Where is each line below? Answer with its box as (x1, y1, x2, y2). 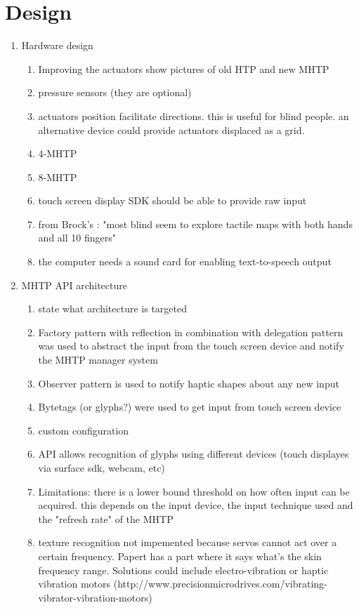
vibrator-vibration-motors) (38, 590, 152, 604)
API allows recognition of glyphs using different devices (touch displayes (38, 446, 349, 461)
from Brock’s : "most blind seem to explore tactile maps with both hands (38, 216, 353, 231)
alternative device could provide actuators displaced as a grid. (38, 122, 305, 137)
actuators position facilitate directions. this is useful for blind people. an (38, 108, 349, 123)
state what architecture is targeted (38, 301, 188, 316)
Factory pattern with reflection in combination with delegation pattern (38, 324, 344, 339)
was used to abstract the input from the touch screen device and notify (38, 338, 344, 353)
